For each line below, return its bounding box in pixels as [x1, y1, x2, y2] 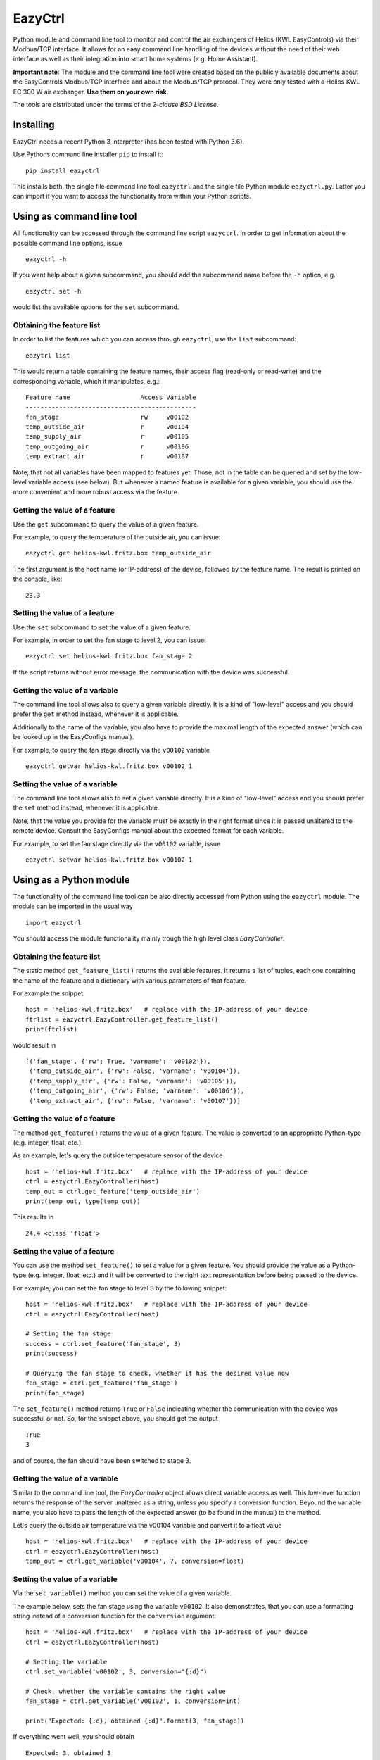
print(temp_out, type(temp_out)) [25, 1198, 141, 1205]
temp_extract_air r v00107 [25, 453, 189, 460]
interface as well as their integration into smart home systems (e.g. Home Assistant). [13, 55, 258, 63]
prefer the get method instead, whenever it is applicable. [13, 710, 179, 718]
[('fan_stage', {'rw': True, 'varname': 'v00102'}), [25, 1057, 211, 1065]
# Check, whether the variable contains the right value [25, 1687, 227, 1695]
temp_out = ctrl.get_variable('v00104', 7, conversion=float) [25, 1557, 245, 1566]
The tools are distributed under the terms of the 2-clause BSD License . [13, 100, 219, 108]
